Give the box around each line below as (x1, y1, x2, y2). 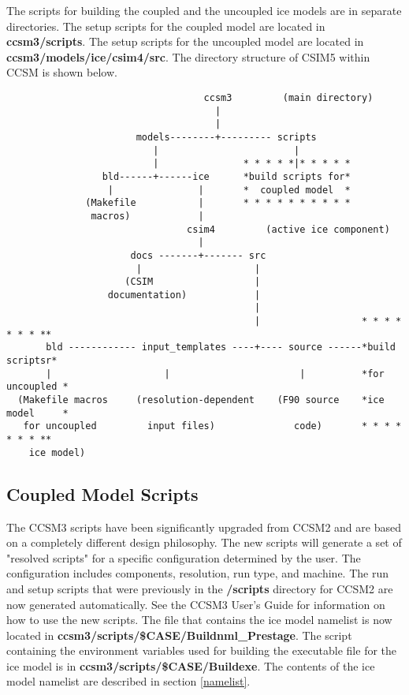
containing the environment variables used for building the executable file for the (6, 642, 397, 659)
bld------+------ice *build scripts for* (102, 170, 351, 182)
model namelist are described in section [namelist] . (6, 673, 251, 689)
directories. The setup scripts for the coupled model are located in (6, 17, 325, 34)
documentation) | (107, 289, 261, 301)
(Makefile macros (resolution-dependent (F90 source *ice (17, 394, 385, 406)
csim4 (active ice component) (187, 223, 390, 235)
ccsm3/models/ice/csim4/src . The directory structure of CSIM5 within (6, 48, 370, 65)
